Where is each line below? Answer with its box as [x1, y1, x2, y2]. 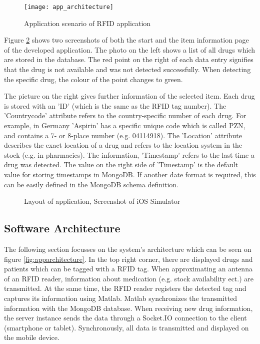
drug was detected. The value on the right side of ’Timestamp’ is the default [4, 159, 238, 170]
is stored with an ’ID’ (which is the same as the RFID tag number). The [4, 100, 226, 111]
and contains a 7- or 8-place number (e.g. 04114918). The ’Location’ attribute [4, 130, 242, 140]
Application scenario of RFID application [24, 18, 151, 28]
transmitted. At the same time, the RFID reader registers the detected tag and [4, 283, 246, 293]
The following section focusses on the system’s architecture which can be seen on [4, 243, 251, 254]
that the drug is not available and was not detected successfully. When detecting [4, 64, 251, 75]
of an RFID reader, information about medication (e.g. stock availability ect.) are [4, 273, 253, 283]
